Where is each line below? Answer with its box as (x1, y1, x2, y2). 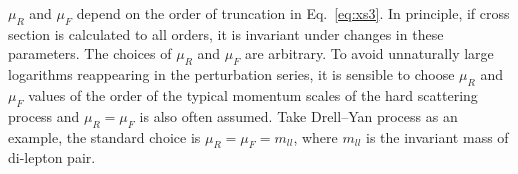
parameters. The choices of (8, 43, 172, 64)
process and (8, 105, 80, 126)
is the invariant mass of (366, 126, 509, 147)
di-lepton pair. (8, 147, 96, 168)
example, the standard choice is (8, 126, 201, 147)
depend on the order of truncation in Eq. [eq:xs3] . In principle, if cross (76, 3, 510, 23)
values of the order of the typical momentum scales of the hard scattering (28, 84, 478, 105)
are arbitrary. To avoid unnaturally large (244, 43, 494, 64)
